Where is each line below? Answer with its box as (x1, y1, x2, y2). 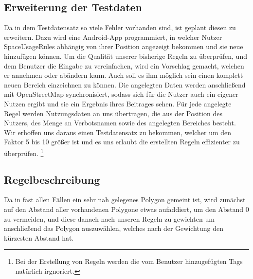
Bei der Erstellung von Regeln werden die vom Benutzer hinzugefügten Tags (15, 256, 243, 266)
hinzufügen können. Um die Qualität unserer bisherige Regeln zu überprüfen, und (4, 51, 247, 61)
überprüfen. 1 (4, 146, 44, 158)
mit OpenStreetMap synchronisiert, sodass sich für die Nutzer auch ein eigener (4, 89, 238, 99)
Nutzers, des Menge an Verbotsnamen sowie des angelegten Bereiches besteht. (4, 118, 236, 128)
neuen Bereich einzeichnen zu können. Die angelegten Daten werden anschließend (4, 79, 246, 89)
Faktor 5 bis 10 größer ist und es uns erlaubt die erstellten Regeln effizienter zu (4, 137, 240, 147)
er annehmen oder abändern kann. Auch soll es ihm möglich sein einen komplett (4, 70, 243, 80)
